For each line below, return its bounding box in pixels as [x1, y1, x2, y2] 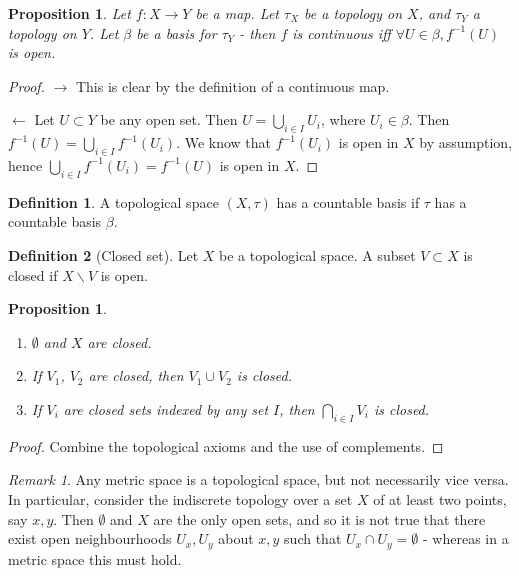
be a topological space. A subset [219, 244, 416, 265]
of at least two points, [373, 488, 507, 509]
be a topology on [304, 3, 403, 23]
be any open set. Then [100, 109, 238, 130]
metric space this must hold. [8, 548, 182, 569]
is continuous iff [292, 22, 391, 43]
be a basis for [136, 22, 217, 43]
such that [284, 528, 342, 549]
